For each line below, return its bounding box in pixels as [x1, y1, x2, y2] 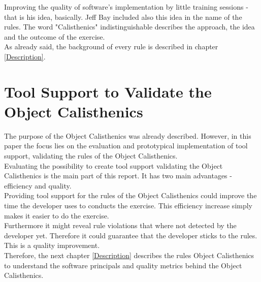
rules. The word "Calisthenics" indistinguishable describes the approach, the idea [4, 21, 255, 32]
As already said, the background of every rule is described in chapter [4, 41, 218, 52]
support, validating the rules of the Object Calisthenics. [4, 150, 178, 161]
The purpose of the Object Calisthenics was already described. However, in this [4, 130, 251, 141]
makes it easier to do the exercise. [4, 210, 109, 221]
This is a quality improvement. [4, 240, 100, 250]
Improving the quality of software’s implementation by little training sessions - [4, 2, 248, 12]
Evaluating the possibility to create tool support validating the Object [4, 160, 223, 171]
